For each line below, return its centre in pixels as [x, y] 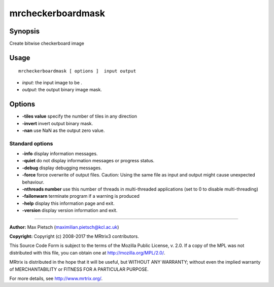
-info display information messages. [60, 154]
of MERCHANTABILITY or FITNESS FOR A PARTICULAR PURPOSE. [79, 269]
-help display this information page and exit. [68, 203]
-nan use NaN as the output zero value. [63, 130]
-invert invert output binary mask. [58, 123]
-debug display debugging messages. [62, 168]
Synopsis [25, 31]
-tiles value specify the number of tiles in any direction [79, 116]
